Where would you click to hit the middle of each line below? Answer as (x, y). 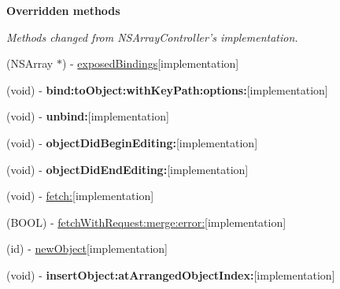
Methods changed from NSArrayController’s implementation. (152, 37)
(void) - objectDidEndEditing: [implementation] (128, 169)
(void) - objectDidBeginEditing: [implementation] (132, 142)
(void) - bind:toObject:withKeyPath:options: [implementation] (167, 89)
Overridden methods (63, 10)
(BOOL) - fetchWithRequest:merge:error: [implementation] (146, 222)
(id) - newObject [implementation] (87, 248)
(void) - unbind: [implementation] (88, 116)
